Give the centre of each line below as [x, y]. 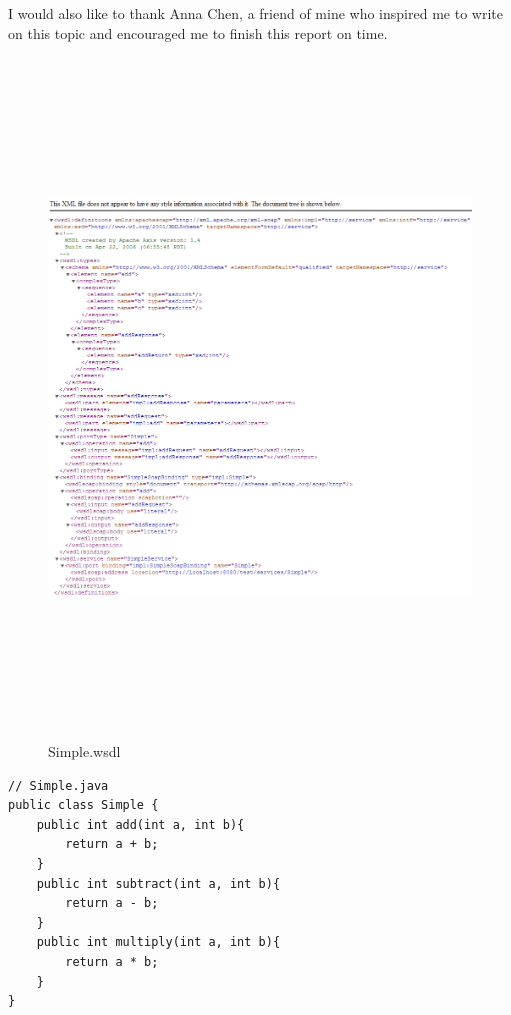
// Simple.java [58, 785]
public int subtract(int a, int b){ [158, 883]
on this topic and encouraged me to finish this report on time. [198, 32]
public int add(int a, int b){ [140, 824]
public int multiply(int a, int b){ [158, 942]
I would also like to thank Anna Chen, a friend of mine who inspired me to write [255, 13]
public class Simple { [83, 805]
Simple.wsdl [84, 751]
